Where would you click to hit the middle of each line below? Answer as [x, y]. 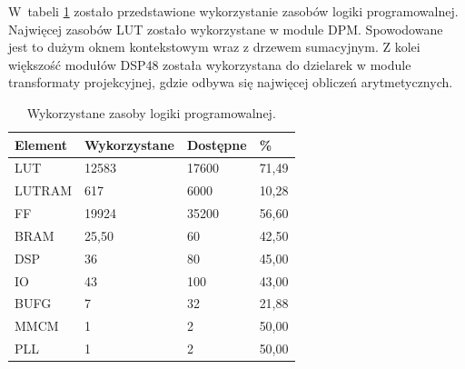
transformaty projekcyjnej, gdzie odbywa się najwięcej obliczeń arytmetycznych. [231, 82]
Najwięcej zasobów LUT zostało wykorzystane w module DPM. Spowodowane [226, 29]
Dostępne [217, 144]
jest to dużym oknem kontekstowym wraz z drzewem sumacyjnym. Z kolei [214, 47]
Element [41, 144]
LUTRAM [43, 190]
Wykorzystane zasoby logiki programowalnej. [151, 112]
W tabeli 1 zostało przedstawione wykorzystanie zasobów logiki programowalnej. [233, 11]
